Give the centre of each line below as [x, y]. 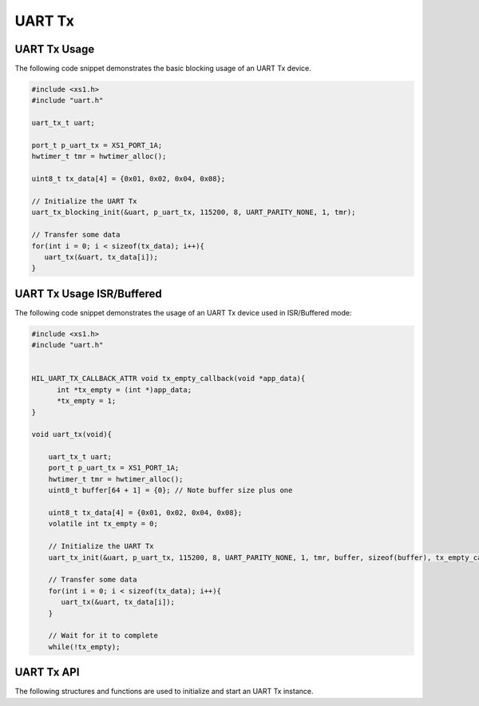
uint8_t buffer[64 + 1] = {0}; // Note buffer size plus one [170, 490]
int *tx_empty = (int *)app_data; [124, 390]
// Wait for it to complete [103, 636]
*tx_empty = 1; [87, 401]
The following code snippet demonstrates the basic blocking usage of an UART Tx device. [163, 69]
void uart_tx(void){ [71, 434]
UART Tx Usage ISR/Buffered [89, 294]
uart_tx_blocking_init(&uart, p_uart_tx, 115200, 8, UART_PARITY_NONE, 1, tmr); [194, 212]
